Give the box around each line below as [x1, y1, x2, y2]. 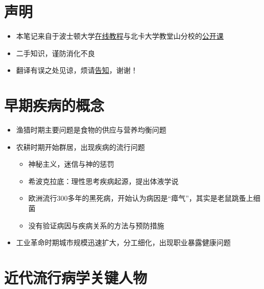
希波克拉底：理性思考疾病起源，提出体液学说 [28, 175, 179, 186]
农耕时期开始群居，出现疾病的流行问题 [16, 141, 145, 152]
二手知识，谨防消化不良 [16, 47, 95, 58]
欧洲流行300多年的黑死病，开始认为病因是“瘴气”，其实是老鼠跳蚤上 [28, 193, 253, 203]
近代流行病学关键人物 [4, 267, 148, 287]
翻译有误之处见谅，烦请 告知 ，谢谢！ [16, 65, 138, 75]
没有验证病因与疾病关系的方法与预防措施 [28, 220, 164, 230]
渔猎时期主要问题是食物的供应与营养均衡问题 [16, 124, 166, 135]
